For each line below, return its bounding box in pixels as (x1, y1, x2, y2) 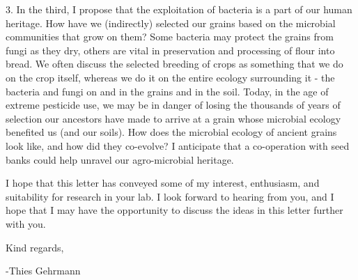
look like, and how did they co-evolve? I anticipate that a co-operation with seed (6, 138, 350, 153)
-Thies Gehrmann (6, 263, 81, 278)
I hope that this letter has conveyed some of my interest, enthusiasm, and (6, 176, 320, 190)
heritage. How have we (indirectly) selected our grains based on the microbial (6, 15, 336, 30)
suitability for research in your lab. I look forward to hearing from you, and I (6, 189, 334, 203)
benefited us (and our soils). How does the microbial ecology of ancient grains (6, 125, 337, 139)
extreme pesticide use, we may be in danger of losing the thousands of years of (6, 98, 341, 112)
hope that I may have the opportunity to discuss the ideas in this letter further (6, 203, 343, 217)
